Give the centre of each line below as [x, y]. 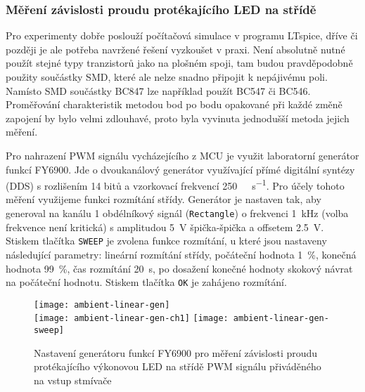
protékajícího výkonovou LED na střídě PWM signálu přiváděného [178, 366]
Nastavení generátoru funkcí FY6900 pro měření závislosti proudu [176, 352]
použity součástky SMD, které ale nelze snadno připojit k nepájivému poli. [167, 77]
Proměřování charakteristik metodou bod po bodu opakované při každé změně [174, 104]
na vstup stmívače [73, 380]
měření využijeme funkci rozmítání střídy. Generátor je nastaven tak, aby [164, 199]
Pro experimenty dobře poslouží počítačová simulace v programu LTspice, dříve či [182, 35]
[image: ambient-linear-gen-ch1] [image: [131, 319]
